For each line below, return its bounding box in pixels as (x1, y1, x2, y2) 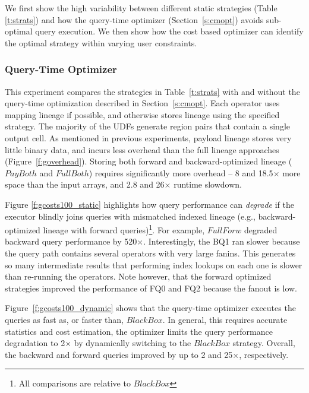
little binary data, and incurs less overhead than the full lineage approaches (5, 143, 279, 156)
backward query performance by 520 (5, 235, 137, 248)
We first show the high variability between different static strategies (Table (5, 2, 278, 14)
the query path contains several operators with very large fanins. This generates (5, 246, 296, 259)
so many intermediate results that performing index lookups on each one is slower (5, 258, 302, 271)
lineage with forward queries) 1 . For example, (43, 222, 205, 236)
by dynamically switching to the (74, 337, 191, 349)
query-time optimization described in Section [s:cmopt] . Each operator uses (5, 97, 280, 109)
